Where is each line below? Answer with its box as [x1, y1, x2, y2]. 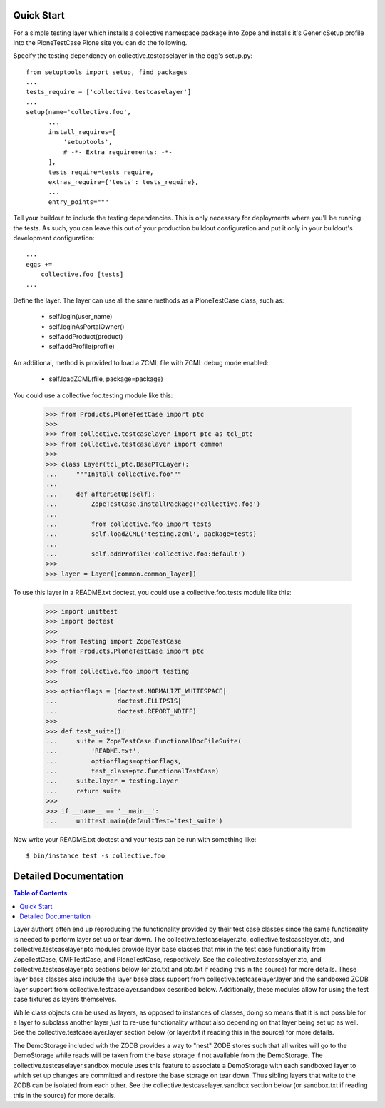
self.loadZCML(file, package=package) [48, 375, 163, 383]
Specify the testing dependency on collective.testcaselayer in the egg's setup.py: [13, 51, 253, 60]
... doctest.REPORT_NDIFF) [46, 707, 197, 715]
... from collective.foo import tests [46, 519, 212, 528]
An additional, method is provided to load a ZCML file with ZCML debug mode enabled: [13, 358, 269, 367]
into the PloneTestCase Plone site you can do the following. [13, 38, 188, 46]
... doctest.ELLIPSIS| [46, 697, 182, 706]
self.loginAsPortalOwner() [48, 322, 125, 331]
